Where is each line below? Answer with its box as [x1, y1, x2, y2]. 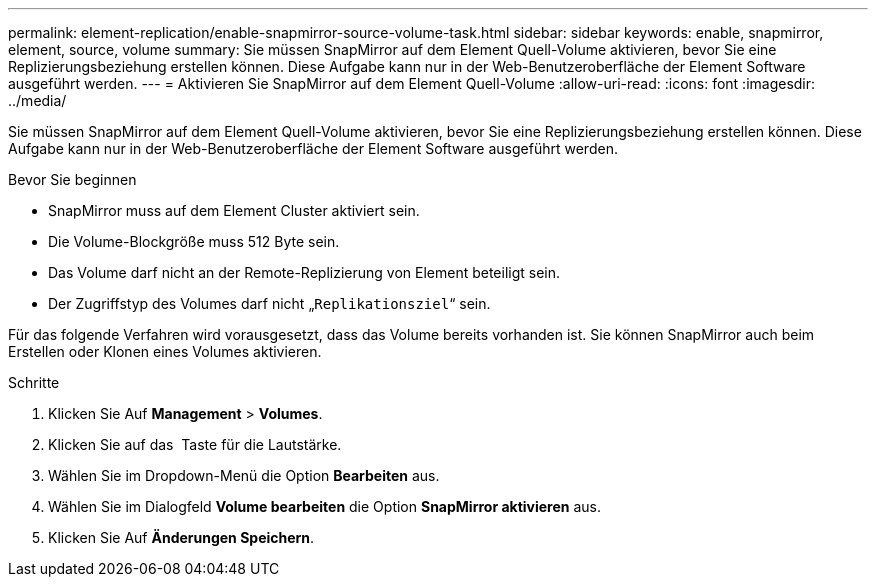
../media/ [8, 92, 67, 109]
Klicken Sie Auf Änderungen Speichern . [48, 529, 315, 546]
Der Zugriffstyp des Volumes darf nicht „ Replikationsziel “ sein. [48, 295, 491, 312]
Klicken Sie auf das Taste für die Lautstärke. [48, 436, 342, 453]
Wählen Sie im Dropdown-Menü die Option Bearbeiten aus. [48, 467, 440, 484]
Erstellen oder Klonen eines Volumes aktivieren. [8, 343, 322, 360]
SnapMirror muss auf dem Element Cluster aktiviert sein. [48, 202, 420, 219]
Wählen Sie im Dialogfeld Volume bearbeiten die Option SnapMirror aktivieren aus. [48, 498, 602, 515]
